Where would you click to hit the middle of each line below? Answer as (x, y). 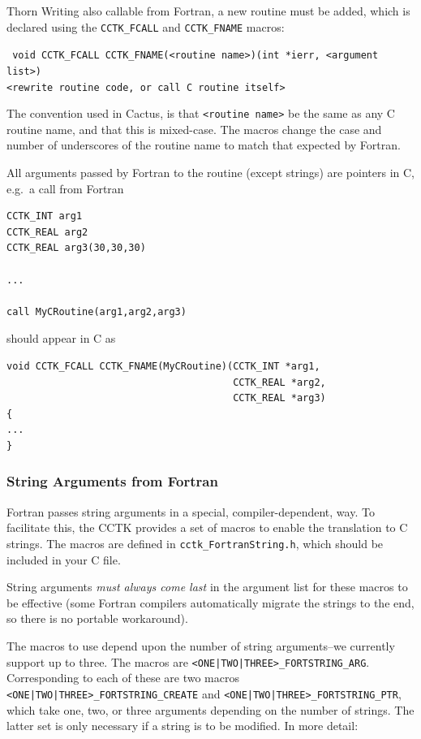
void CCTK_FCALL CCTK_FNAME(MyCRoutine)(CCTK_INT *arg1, (163, 366)
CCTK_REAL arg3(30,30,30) (76, 248)
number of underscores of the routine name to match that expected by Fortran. (204, 145)
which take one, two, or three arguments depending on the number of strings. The (210, 709)
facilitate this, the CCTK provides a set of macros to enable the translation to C (207, 527)
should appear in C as (61, 338)
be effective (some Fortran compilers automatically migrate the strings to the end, (210, 602)
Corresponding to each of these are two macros (123, 678)
